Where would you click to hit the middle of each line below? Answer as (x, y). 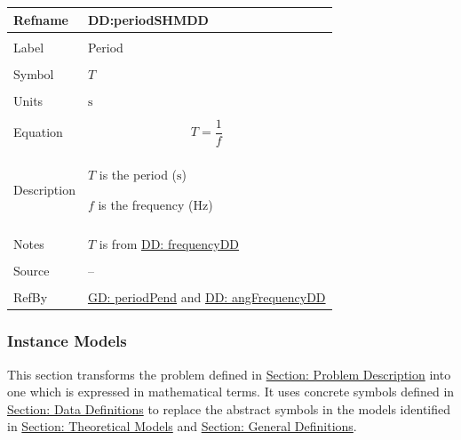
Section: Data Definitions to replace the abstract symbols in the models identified (229, 408)
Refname (41, 19)
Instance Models (67, 341)
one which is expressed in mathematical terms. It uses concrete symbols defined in (231, 392)
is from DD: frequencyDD (169, 244)
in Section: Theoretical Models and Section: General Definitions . (182, 426)
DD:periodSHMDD (148, 19)
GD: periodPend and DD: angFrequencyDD (207, 297)
